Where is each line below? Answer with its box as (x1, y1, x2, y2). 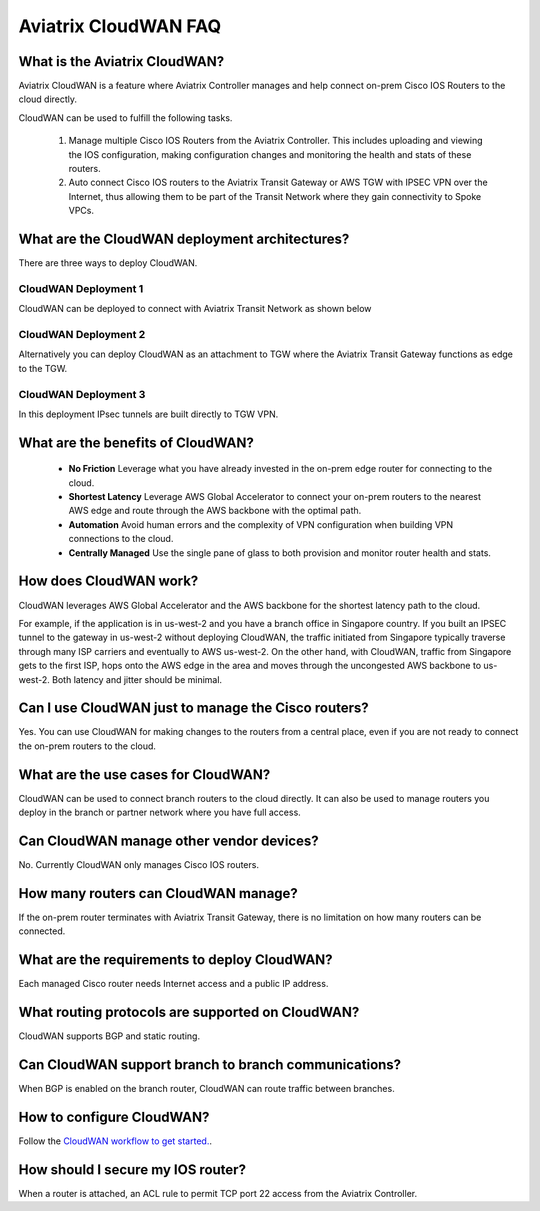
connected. (18, 925, 66, 937)
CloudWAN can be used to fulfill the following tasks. (18, 111, 233, 124)
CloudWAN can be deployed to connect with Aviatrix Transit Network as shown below (18, 303, 372, 315)
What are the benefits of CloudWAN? (18, 434, 254, 451)
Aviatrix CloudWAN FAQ (18, 15, 222, 37)
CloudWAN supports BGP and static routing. (18, 1030, 200, 1042)
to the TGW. (18, 362, 68, 374)
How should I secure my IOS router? (18, 1161, 247, 1178)
